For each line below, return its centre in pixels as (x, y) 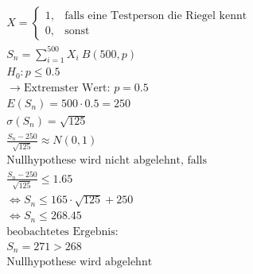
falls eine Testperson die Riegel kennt (156, 15)
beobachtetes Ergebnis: (62, 232)
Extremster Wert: (67, 88)
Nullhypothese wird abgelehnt (80, 262)
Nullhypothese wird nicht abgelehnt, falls (107, 161)
